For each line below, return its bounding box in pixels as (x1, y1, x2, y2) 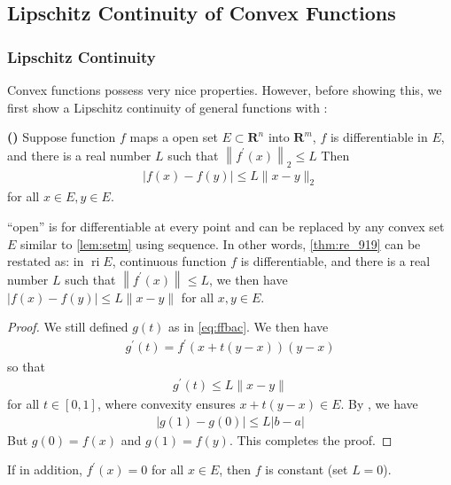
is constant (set (265, 460, 348, 479)
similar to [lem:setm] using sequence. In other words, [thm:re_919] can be (20, 234, 421, 253)
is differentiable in (330, 128, 428, 146)
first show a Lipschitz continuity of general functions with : (7, 98, 328, 116)
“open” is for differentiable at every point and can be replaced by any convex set (7, 217, 445, 235)
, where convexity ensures (97, 395, 236, 413)
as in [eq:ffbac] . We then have (168, 317, 329, 336)
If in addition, (7, 460, 82, 479)
